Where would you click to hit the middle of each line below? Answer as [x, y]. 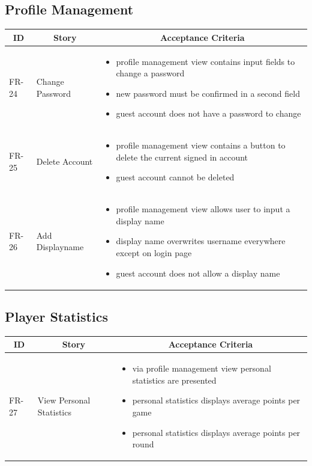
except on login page [154, 252]
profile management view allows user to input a [203, 209]
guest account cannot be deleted [175, 177]
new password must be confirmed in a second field [208, 93]
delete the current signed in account [182, 157]
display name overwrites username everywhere [201, 241]
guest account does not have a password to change [208, 113]
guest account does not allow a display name [198, 273]
